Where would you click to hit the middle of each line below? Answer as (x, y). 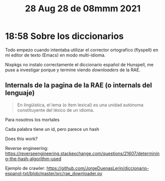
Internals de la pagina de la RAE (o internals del (79, 85)
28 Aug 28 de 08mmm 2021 (83, 9)
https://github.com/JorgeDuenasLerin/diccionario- (98, 168)
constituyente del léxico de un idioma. (56, 110)
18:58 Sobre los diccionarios (65, 36)
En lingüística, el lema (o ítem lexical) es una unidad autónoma (80, 105)
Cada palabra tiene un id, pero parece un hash (52, 129)
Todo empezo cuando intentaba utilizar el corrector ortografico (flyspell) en (82, 50)
